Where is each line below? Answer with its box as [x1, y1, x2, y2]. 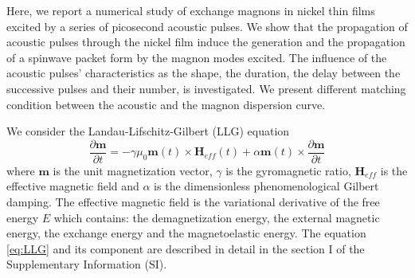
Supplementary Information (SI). [6, 256, 167, 272]
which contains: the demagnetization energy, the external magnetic [53, 209, 380, 225]
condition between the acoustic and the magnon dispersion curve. [6, 96, 326, 112]
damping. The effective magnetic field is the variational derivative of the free [6, 194, 380, 209]
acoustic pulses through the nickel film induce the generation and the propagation [6, 33, 405, 50]
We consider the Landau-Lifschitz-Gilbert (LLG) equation [6, 123, 290, 139]
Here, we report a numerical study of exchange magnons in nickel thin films [6, 2, 375, 18]
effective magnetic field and [6, 178, 139, 194]
